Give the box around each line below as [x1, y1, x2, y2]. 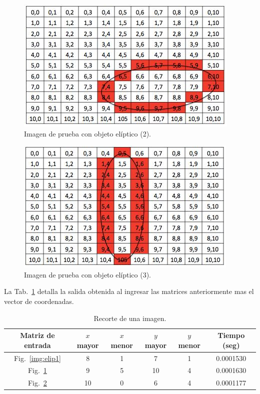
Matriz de [20, 330, 55, 340]
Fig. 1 [27, 365, 47, 375]
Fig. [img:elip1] [13, 352, 61, 363]
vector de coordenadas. [4, 295, 74, 306]
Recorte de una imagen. [93, 312, 166, 323]
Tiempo [217, 330, 245, 340]
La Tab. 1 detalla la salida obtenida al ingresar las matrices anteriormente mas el [4, 286, 254, 296]
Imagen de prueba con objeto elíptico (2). [24, 128, 151, 138]
